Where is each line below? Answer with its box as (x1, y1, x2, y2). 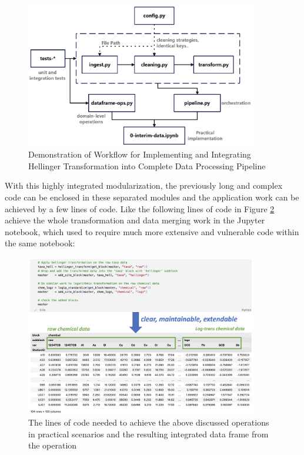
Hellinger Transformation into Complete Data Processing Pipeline (28, 159, 266, 172)
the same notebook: (5, 237, 75, 249)
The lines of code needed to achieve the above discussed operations (28, 416, 269, 428)
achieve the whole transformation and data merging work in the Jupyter (5, 214, 265, 226)
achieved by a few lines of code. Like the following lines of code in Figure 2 (5, 202, 275, 215)
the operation (28, 439, 77, 451)
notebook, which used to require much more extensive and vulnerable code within (5, 225, 299, 237)
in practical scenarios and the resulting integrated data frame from (28, 427, 269, 440)
